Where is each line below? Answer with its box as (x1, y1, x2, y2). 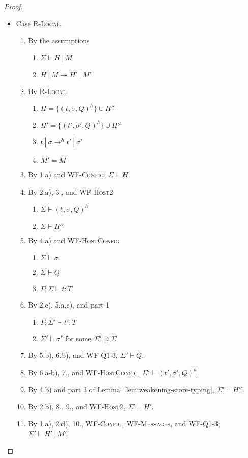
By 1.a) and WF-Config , (28, 169, 106, 180)
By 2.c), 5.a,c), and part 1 (28, 299, 110, 310)
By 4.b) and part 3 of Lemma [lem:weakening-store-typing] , (28, 384, 214, 394)
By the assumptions (28, 35, 90, 46)
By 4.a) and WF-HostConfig (28, 235, 120, 246)
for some (65, 332, 91, 343)
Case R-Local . (16, 18, 62, 28)
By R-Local (28, 85, 67, 96)
